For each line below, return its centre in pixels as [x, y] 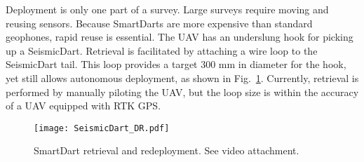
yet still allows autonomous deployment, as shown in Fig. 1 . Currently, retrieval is [182, 77]
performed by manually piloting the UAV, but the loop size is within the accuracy [182, 92]
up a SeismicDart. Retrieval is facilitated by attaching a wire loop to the [162, 50]
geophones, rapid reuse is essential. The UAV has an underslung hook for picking [180, 37]
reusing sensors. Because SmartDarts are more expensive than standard [159, 23]
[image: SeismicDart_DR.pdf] [102, 128]
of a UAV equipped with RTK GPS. [83, 106]
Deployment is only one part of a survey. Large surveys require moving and [167, 9]
